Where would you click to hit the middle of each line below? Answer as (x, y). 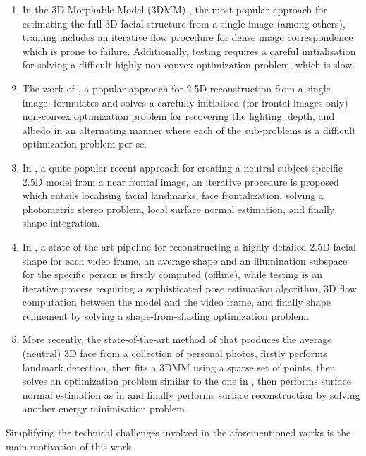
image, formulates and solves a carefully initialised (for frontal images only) (185, 102)
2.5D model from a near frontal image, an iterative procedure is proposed (181, 181)
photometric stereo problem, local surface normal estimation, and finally (178, 209)
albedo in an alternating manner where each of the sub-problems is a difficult (189, 130)
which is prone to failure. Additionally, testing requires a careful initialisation (189, 50)
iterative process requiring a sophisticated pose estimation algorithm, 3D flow (189, 288)
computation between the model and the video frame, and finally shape (177, 302)
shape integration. (61, 223)
